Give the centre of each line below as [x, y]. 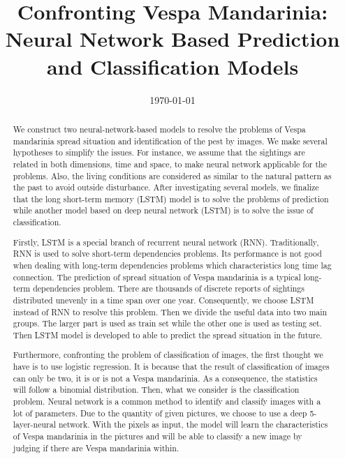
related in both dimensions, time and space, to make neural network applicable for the [170, 164]
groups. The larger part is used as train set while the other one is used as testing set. [167, 323]
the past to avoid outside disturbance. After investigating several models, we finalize [166, 187]
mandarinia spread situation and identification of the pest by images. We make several [170, 141]
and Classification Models [172, 66]
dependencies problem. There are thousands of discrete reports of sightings [169, 288]
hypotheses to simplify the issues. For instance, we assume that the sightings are [159, 152]
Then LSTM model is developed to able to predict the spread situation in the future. [168, 334]
